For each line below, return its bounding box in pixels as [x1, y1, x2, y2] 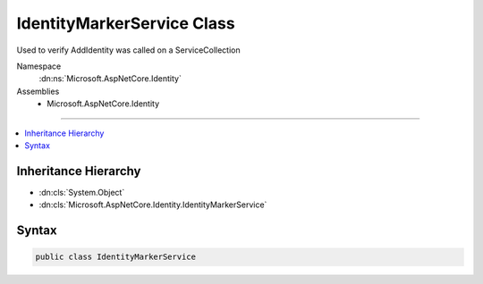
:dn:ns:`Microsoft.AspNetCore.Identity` [38, 73, 182, 84]
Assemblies [16, 86, 60, 96]
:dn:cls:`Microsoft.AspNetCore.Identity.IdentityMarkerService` [38, 199, 267, 210]
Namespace [16, 61, 62, 71]
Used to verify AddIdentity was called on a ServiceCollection [16, 45, 241, 55]
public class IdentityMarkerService [35, 252, 197, 263]
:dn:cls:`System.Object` [38, 187, 125, 197]
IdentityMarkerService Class [16, 13, 236, 33]
